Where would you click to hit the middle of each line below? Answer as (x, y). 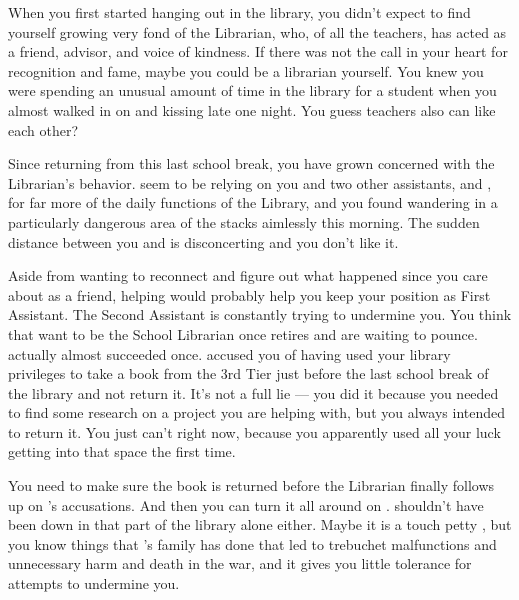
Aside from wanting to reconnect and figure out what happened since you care (248, 275)
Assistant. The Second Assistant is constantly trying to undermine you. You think (260, 314)
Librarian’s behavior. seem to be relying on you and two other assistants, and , (250, 182)
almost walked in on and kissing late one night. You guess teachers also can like (252, 109)
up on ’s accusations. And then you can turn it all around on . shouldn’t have (246, 504)
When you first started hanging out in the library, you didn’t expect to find (239, 12)
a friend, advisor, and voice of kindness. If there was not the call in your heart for (258, 51)
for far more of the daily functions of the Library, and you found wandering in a (253, 202)
